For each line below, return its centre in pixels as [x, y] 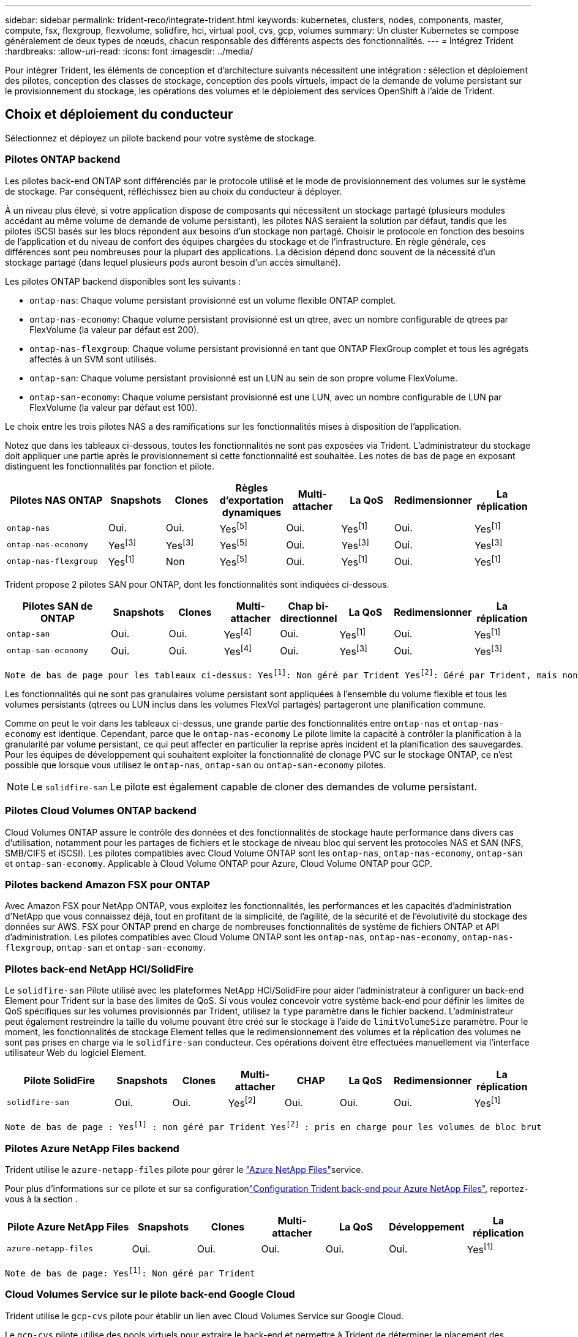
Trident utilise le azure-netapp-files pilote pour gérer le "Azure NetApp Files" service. [184, 1169]
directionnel [309, 618]
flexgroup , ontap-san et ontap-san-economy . [105, 948]
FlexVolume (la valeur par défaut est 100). [114, 407]
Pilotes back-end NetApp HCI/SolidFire [99, 969]
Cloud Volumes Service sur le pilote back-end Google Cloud [150, 1294]
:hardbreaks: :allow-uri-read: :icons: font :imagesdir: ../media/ [129, 51]
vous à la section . [41, 1199]
